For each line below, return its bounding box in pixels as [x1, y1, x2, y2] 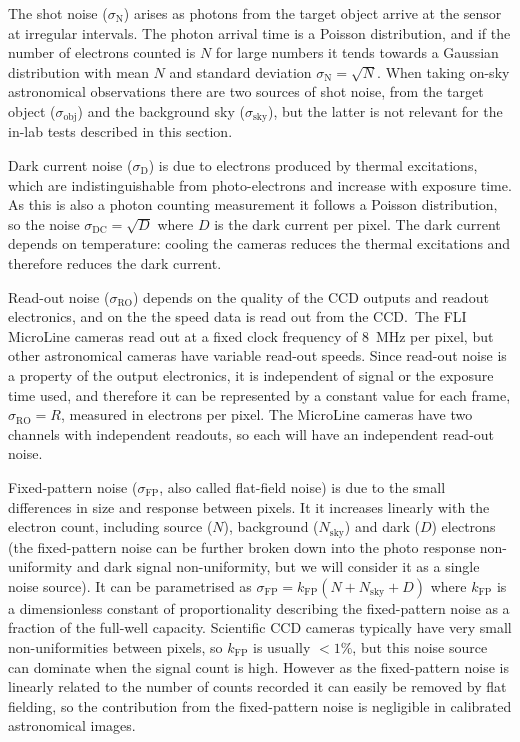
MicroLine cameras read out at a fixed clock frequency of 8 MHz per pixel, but [8, 325, 494, 346]
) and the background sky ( [77, 100, 245, 121]
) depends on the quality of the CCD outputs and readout [133, 286, 489, 307]
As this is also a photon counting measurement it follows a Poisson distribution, [8, 194, 498, 215]
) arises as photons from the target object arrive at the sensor [123, 3, 502, 23]
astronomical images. [8, 715, 136, 736]
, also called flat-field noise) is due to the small [159, 476, 446, 497]
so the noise [8, 213, 80, 234]
